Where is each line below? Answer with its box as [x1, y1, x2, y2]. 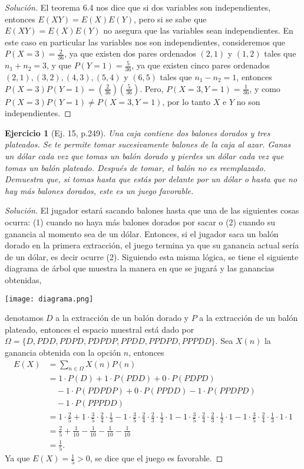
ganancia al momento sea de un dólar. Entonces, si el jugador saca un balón [5, 227, 279, 240]
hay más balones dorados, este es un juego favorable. [5, 184, 194, 196]
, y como [249, 82, 280, 94]
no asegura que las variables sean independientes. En [103, 24, 293, 37]
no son [236, 95, 260, 107]
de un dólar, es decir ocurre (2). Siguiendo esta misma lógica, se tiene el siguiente [5, 250, 299, 263]
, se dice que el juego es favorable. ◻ [90, 452, 223, 464]
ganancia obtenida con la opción [5, 346, 121, 358]
